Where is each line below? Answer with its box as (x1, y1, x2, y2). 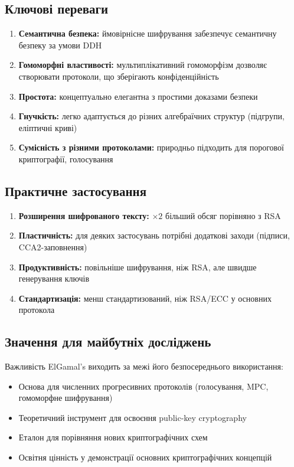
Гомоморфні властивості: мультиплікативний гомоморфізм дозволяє (18, 58, 267, 71)
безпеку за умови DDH (18, 38, 102, 51)
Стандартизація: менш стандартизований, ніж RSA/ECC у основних (18, 292, 272, 304)
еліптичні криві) (18, 121, 77, 133)
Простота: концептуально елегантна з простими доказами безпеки (18, 90, 258, 102)
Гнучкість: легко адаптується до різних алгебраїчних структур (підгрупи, (18, 110, 285, 122)
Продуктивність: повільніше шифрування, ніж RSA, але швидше (18, 260, 257, 273)
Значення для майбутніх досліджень (5, 332, 211, 351)
